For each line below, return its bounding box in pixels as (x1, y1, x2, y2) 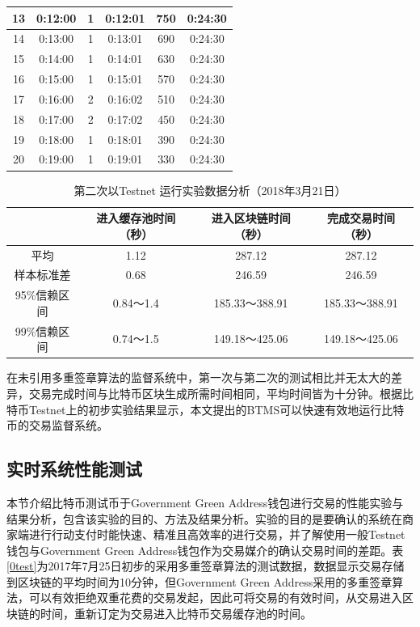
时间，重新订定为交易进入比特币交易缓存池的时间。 (40, 605, 312, 622)
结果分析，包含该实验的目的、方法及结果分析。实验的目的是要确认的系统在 (6, 510, 402, 527)
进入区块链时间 (211, 210, 291, 227)
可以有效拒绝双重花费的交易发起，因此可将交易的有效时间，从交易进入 (28, 589, 402, 606)
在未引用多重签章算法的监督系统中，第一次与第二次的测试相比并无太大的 (6, 369, 391, 386)
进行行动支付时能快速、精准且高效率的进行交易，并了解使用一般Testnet (28, 526, 405, 543)
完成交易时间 (326, 210, 395, 227)
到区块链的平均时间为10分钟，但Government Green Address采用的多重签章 (6, 573, 393, 590)
